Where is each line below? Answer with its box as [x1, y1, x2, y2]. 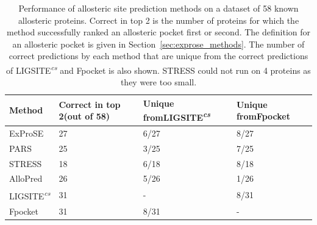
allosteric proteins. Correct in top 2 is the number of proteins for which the [18, 13, 299, 26]
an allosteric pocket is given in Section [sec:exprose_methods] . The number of [12, 37, 305, 50]
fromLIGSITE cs [143, 109, 210, 124]
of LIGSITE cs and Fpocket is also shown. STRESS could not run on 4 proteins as [6, 62, 311, 76]
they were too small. [120, 76, 197, 88]
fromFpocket [236, 110, 291, 123]
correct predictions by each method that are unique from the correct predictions [9, 49, 308, 62]
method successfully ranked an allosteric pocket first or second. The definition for [6, 26, 311, 38]
